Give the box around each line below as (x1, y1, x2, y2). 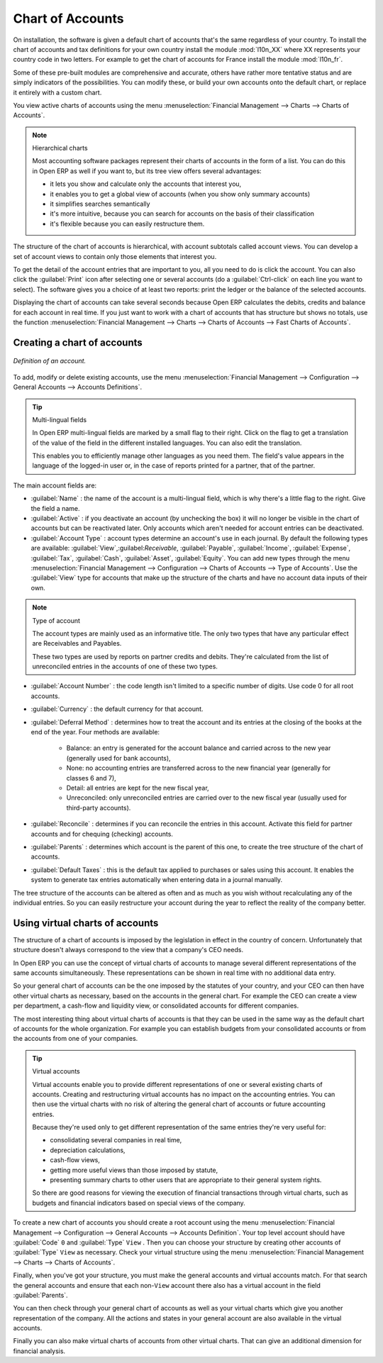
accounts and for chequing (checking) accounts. (30, 829, 174, 838)
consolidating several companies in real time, (50, 1136, 182, 1144)
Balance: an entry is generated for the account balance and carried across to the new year (66, 744, 331, 752)
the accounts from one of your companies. (13, 1034, 138, 1043)
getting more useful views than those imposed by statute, (50, 1166, 218, 1174)
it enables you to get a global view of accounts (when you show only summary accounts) (50, 189, 311, 198)
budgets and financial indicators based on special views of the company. (32, 1198, 246, 1207)
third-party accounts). (66, 803, 131, 812)
